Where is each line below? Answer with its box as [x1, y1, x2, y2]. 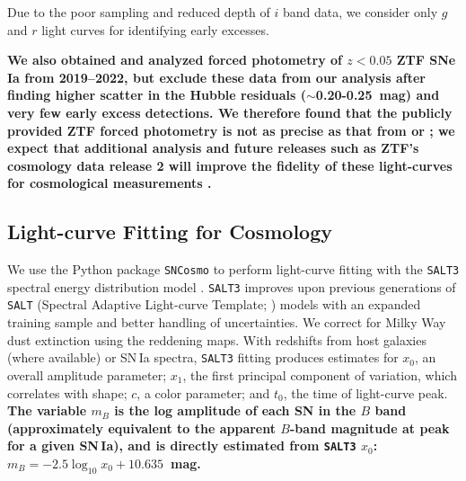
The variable [7, 401, 87, 420]
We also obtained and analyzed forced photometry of [7, 50, 342, 69]
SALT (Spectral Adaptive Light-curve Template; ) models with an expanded [7, 295, 421, 314]
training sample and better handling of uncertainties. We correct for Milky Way [7, 313, 446, 332]
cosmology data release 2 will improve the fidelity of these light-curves [7, 156, 453, 174]
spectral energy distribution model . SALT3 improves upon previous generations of [7, 277, 456, 296]
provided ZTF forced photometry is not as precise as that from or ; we [7, 120, 455, 139]
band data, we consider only [283, 3, 438, 21]
